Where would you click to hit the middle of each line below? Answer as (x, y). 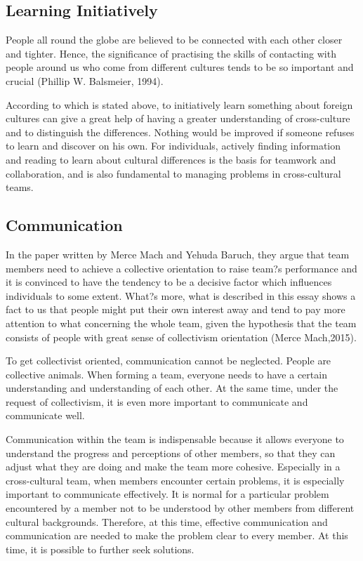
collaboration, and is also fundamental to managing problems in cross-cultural (173, 173)
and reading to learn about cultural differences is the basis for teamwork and (171, 159)
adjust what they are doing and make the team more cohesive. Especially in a (173, 467)
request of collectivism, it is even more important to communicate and (157, 401)
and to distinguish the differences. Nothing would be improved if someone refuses (180, 132)
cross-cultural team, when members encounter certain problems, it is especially (175, 480)
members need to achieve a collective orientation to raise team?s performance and (181, 268)
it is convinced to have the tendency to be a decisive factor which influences (169, 282)
